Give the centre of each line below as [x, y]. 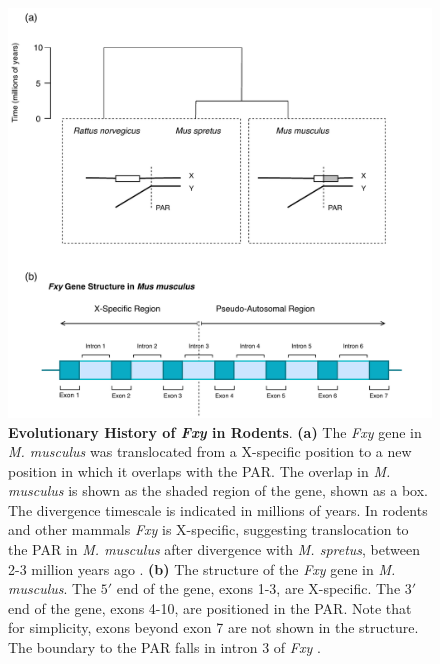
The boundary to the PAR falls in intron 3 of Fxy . [164, 647]
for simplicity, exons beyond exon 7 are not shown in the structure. [213, 627]
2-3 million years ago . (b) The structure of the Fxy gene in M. [202, 568]
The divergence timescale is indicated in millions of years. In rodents [218, 509]
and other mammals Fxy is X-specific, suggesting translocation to [208, 529]
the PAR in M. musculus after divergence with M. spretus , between [214, 549]
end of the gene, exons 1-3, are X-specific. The [258, 588]
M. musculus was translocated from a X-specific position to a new [210, 451]
